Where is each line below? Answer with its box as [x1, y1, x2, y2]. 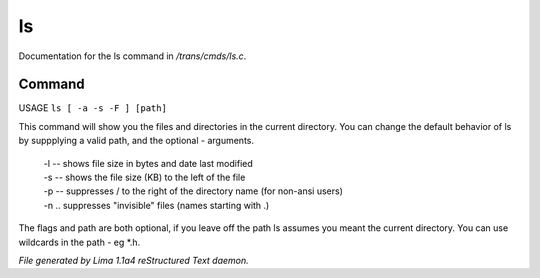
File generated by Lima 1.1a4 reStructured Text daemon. [18, 254, 249, 266]
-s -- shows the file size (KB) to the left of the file [43, 171, 246, 184]
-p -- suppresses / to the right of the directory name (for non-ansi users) [43, 185, 344, 197]
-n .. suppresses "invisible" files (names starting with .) [43, 199, 270, 211]
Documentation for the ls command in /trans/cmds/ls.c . [18, 50, 247, 62]
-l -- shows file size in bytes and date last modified [43, 157, 254, 169]
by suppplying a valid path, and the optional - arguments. [18, 135, 255, 147]
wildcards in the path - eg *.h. [18, 236, 141, 248]
